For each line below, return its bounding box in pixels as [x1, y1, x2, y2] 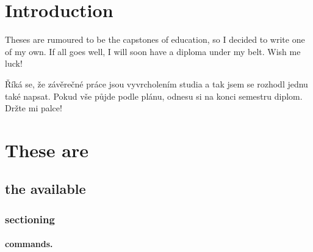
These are [5, 137, 88, 162]
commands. [5, 237, 53, 250]
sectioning [5, 211, 55, 226]
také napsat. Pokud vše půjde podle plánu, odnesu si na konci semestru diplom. [5, 89, 303, 102]
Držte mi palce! [5, 102, 62, 114]
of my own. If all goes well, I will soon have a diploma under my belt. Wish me [5, 45, 301, 57]
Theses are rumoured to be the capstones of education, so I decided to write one [5, 33, 305, 46]
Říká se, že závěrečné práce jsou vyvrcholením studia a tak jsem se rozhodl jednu [5, 77, 308, 90]
